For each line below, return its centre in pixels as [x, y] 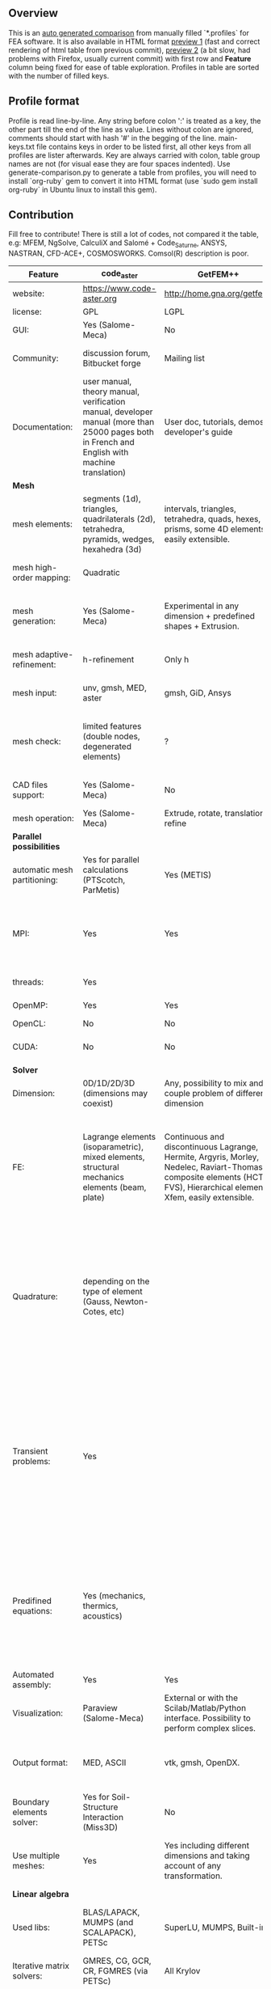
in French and [108, 442]
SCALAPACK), [109, 1932]
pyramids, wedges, [119, 540]
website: [28, 294]
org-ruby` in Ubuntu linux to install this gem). [83, 189]
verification [104, 402]
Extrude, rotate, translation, [216, 814]
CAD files [30, 785]
